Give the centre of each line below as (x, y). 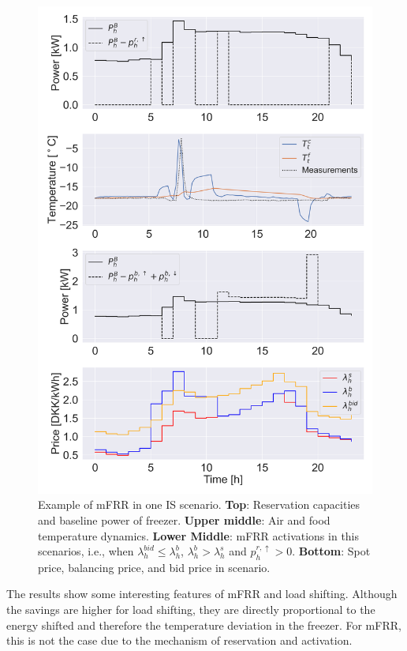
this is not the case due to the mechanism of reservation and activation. (179, 640)
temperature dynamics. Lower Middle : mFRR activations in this (199, 535)
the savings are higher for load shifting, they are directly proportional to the (191, 610)
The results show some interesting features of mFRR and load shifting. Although (202, 594)
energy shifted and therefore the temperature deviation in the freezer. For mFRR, (204, 625)
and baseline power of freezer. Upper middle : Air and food (184, 519)
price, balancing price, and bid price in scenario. (154, 567)
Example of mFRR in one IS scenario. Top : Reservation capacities (199, 504)
